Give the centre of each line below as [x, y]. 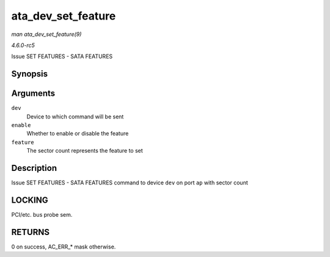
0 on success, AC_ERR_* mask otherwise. [64, 247]
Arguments [33, 94]
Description [34, 168]
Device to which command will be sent [75, 117]
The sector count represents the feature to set [85, 151]
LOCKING [30, 200]
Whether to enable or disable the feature [78, 134]
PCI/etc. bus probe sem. [42, 215]
